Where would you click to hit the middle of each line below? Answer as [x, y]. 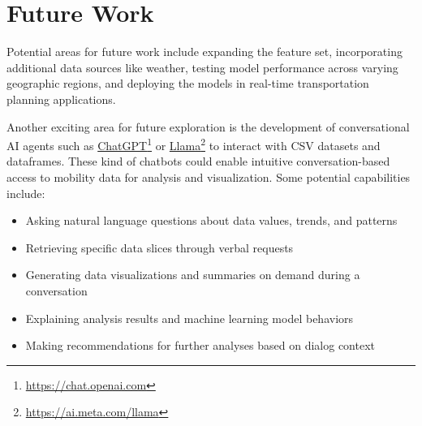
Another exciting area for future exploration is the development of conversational [208, 126]
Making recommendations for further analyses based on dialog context [200, 345]
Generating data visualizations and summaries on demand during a [193, 275]
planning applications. [61, 99]
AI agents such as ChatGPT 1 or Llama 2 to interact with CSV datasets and [194, 144]
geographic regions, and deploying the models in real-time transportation [188, 83]
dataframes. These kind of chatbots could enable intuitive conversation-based [198, 161]
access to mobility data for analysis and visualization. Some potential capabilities [209, 176]
